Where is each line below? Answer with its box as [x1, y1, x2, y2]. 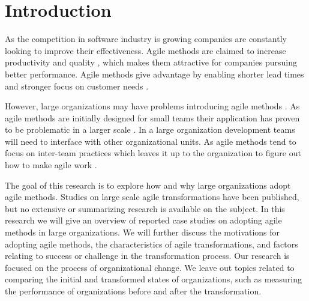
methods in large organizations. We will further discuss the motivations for [5, 226, 280, 239]
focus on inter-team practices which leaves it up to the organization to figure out [5, 147, 301, 159]
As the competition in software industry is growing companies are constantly [5, 32, 287, 45]
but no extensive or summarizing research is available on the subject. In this [5, 202, 285, 214]
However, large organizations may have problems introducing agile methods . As [5, 100, 300, 112]
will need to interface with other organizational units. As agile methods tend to [5, 135, 296, 147]
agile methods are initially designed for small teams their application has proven [5, 111, 300, 124]
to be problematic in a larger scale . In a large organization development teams [5, 123, 295, 136]
